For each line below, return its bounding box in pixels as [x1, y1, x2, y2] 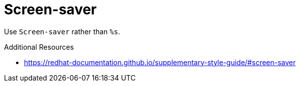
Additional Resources [4, 42, 74, 51]
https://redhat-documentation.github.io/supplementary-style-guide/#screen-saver [24, 58, 296, 67]
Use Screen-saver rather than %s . [4, 27, 120, 36]
